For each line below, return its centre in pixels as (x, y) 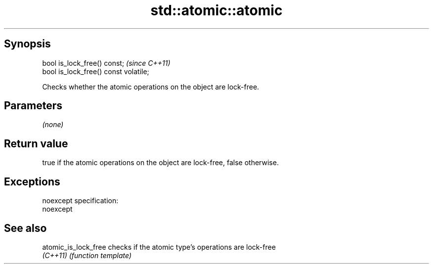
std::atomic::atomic (216, 10)
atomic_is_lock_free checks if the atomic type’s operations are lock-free (159, 247)
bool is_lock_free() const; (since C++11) (106, 63)
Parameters (33, 106)
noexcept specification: (80, 201)
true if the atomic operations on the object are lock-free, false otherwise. (160, 163)
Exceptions (32, 181)
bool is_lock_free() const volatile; (96, 71)
